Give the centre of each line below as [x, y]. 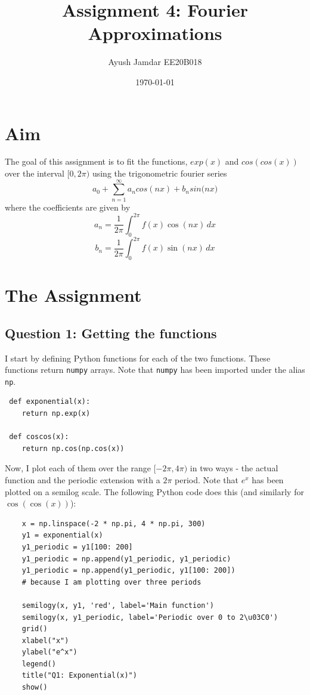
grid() [35, 629]
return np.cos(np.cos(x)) [73, 448]
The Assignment [73, 295]
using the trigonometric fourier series [159, 173]
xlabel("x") [45, 640]
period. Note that [207, 479]
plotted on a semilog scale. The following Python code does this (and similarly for [154, 491]
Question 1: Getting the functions [111, 333]
